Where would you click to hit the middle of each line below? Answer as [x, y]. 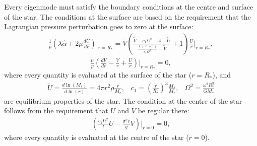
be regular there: [164, 111]
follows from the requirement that [56, 111]
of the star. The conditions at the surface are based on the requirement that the [127, 16]
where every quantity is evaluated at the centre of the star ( [97, 137]
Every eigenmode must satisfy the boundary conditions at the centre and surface [129, 7]
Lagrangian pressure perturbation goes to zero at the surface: [99, 26]
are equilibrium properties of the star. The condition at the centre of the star [123, 100]
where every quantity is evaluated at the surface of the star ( [98, 75]
